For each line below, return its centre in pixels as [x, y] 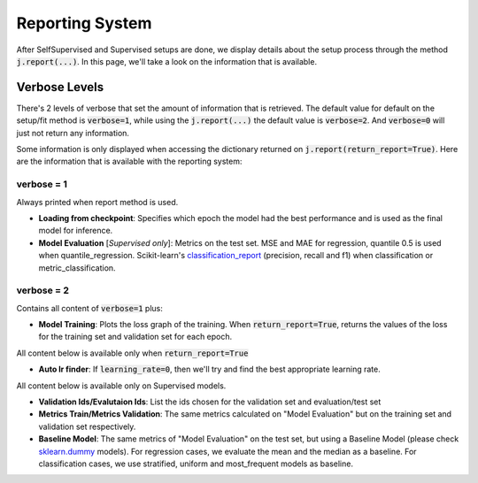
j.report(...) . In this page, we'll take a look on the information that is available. [167, 61]
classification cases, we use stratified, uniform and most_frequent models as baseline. [196, 464]
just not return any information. [73, 133]
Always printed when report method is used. [97, 202]
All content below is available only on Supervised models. [121, 386]
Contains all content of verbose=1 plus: [90, 308]
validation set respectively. [87, 426]
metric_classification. [77, 268]
